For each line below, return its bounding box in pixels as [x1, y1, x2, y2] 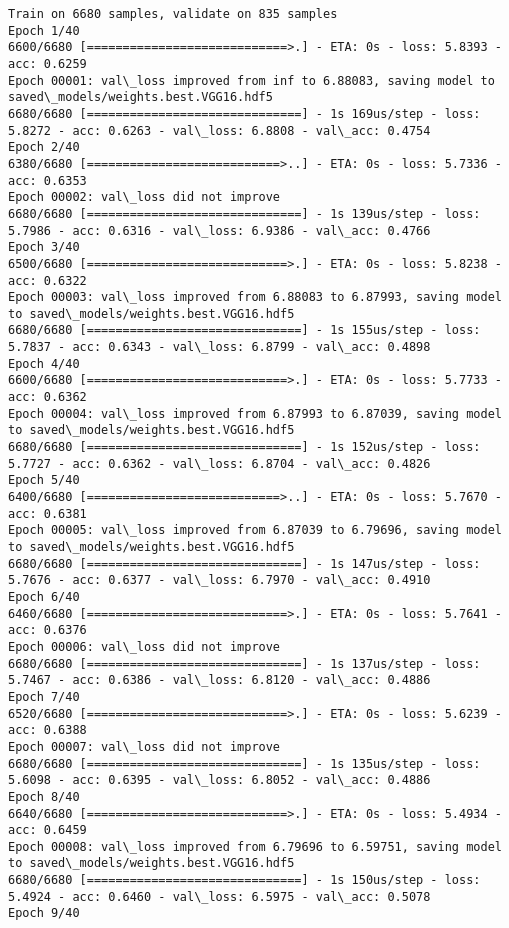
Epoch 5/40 [8, 473, 80, 488]
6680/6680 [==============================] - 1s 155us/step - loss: [8, 323, 481, 338]
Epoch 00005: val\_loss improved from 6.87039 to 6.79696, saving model [8, 523, 502, 538]
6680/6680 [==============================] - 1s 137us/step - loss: [8, 656, 481, 671]
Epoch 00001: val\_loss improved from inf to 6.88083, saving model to [8, 73, 495, 88]
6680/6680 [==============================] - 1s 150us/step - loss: [8, 873, 481, 888]
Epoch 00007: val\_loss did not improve [8, 739, 281, 754]
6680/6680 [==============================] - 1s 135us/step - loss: [8, 756, 481, 771]
